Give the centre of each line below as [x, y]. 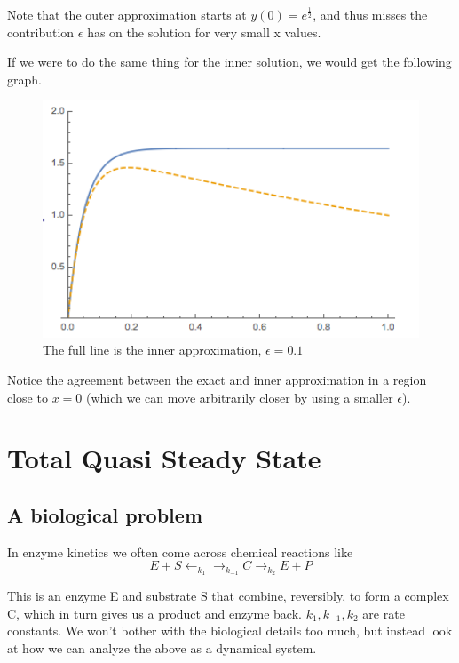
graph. [24, 79]
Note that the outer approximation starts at [127, 14]
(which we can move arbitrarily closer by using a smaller [239, 397]
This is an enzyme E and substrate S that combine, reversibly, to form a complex [228, 596]
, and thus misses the [370, 14]
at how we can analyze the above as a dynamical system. [162, 648]
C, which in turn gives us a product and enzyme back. [154, 613]
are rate [384, 613]
